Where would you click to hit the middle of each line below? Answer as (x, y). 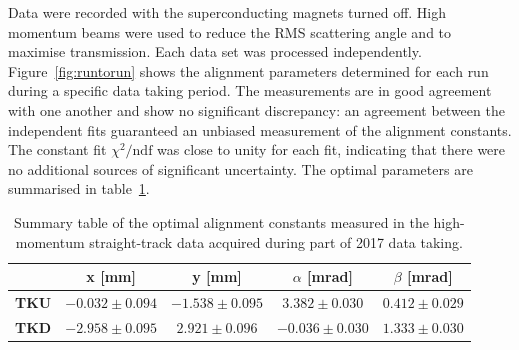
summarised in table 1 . (79, 188)
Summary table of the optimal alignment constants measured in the (221, 221)
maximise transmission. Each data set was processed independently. (215, 51)
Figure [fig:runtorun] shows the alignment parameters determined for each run (248, 70)
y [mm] (217, 276)
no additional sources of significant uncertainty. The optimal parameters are (240, 168)
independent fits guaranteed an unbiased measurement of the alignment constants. (260, 129)
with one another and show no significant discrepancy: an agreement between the (256, 109)
